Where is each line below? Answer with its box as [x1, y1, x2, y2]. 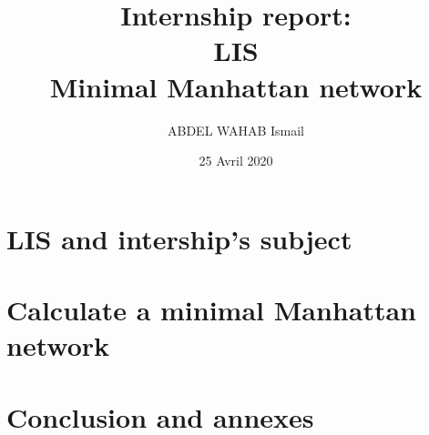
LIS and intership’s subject [6, 219, 352, 257]
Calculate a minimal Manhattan [6, 291, 416, 329]
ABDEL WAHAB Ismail [168, 120, 304, 139]
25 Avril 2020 [199, 151, 273, 170]
